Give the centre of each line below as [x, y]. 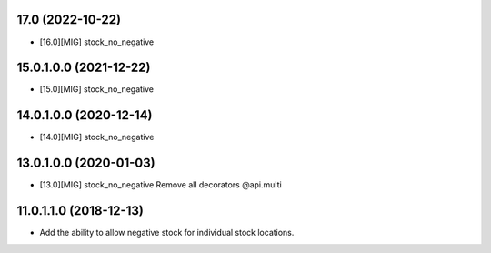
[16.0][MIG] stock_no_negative [97, 42]
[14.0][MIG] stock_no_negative [97, 137]
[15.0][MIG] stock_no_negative [97, 89]
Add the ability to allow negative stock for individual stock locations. [167, 233]
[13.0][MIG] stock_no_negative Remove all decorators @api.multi [160, 185]
